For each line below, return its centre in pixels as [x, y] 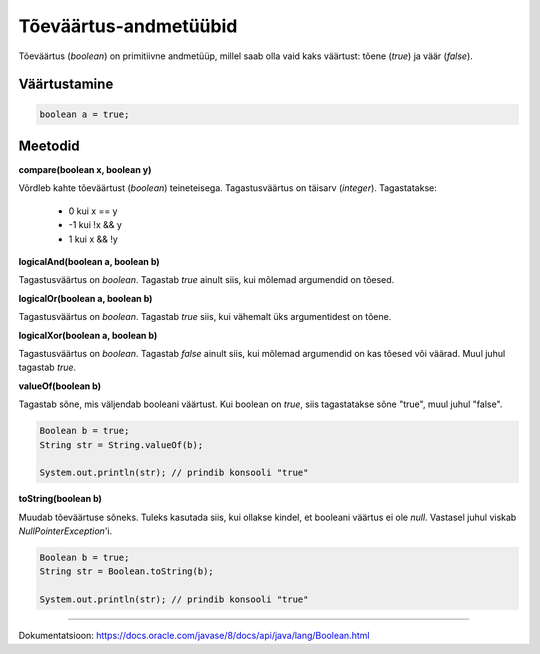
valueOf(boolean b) [60, 386]
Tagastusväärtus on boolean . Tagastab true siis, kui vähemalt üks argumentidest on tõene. [205, 317]
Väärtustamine [66, 84]
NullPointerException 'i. [65, 531]
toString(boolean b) [60, 499]
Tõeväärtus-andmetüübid [128, 26]
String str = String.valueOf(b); [121, 444]
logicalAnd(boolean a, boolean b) [89, 261]
